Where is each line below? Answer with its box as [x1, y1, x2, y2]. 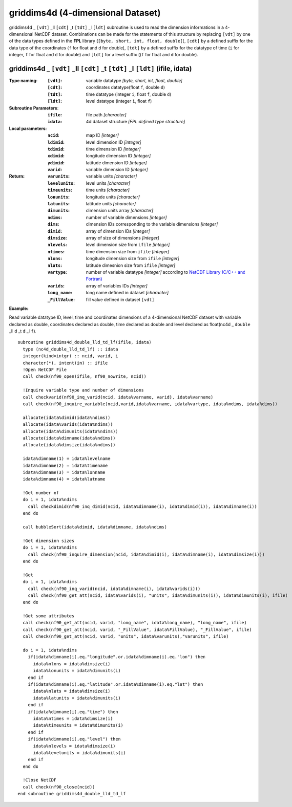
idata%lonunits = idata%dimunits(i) [33, 668, 121, 674]
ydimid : [47, 159, 65, 166]
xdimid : [47, 153, 65, 159]
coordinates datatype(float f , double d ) [86, 85, 166, 90]
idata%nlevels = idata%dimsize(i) [33, 743, 116, 749]
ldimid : [47, 139, 65, 145]
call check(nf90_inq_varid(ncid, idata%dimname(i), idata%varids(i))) [27, 586, 201, 591]
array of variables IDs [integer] [86, 283, 147, 288]
